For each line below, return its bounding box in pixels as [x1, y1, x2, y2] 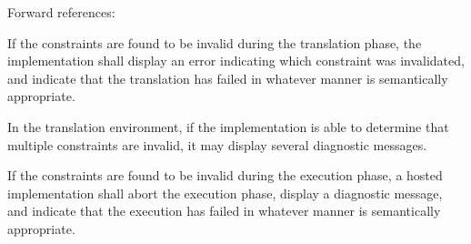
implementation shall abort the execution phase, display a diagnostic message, [7, 183, 443, 202]
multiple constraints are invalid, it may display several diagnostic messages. [7, 135, 427, 154]
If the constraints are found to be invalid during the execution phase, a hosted [7, 166, 443, 185]
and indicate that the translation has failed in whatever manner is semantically [7, 68, 448, 87]
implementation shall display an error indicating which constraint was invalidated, [7, 51, 465, 70]
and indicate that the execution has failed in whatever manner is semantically [7, 201, 441, 220]
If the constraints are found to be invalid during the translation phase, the [7, 33, 422, 52]
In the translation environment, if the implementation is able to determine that [7, 117, 449, 136]
